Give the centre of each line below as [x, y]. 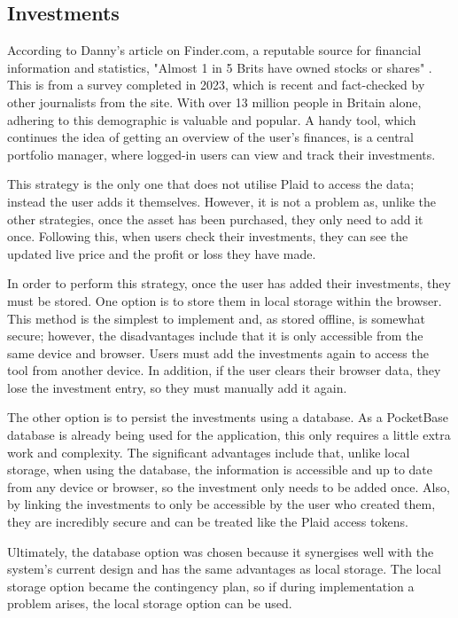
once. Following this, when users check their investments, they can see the [208, 236]
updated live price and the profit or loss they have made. [162, 253]
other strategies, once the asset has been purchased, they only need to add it [215, 219]
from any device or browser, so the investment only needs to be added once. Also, [229, 486]
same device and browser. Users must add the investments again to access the [218, 352]
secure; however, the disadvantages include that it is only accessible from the [215, 336]
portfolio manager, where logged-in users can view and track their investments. [221, 154]
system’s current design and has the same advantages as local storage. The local [224, 569]
